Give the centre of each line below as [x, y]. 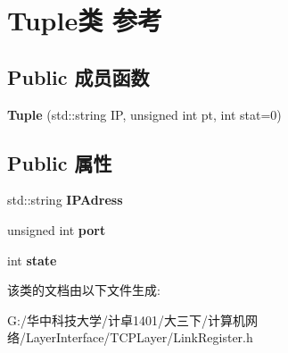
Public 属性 [60, 162]
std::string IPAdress [65, 200]
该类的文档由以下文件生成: [84, 290]
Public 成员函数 [78, 76]
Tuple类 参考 [85, 20]
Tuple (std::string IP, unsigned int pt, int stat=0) [144, 114]
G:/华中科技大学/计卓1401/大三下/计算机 [126, 319]
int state [32, 260]
